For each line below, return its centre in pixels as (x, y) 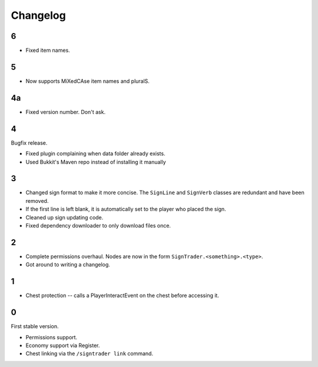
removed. (37, 201)
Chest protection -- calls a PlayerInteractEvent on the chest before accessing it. (122, 296)
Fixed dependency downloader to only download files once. (98, 226)
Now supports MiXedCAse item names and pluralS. (88, 81)
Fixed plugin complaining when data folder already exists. (95, 154)
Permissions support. (52, 337)
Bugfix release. (29, 143)
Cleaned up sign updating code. (64, 217)
